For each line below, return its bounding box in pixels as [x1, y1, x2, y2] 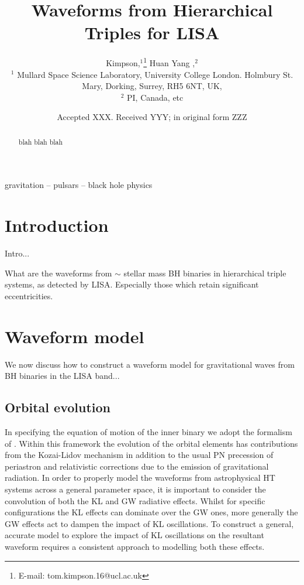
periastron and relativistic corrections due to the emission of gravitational [5, 460, 269, 472]
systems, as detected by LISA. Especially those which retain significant [5, 278, 259, 290]
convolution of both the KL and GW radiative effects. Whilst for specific [5, 494, 265, 507]
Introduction [5, 213, 109, 237]
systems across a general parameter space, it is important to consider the [5, 483, 266, 495]
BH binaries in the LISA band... [5, 370, 120, 382]
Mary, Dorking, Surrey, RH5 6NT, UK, [82, 80, 222, 92]
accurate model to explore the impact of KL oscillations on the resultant [5, 529, 264, 541]
